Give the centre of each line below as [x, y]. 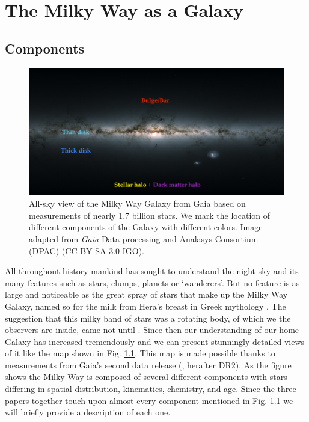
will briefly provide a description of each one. [88, 412]
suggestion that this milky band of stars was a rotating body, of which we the [148, 318]
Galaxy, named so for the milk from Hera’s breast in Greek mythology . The [145, 306]
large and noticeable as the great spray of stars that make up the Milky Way [146, 294]
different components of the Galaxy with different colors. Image [146, 227]
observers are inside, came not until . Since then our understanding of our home [152, 330]
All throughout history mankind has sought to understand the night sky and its [152, 271]
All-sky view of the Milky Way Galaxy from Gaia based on [137, 203]
